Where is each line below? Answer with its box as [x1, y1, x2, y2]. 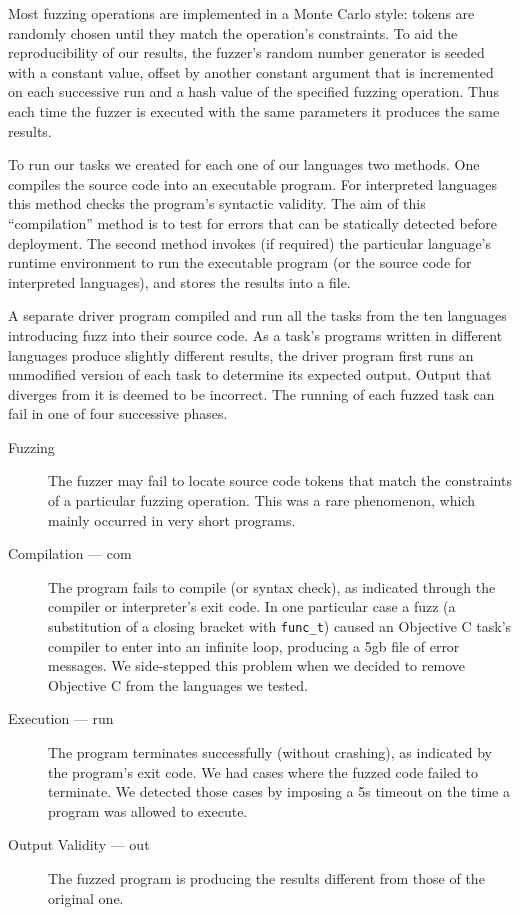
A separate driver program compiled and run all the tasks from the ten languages [8, 305, 507, 326]
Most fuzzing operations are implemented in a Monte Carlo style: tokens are [8, 3, 475, 23]
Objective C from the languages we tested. [48, 674, 308, 695]
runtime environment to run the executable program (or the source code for [8, 252, 472, 273]
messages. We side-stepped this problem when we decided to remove [48, 655, 465, 676]
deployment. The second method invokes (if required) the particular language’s [8, 232, 492, 253]
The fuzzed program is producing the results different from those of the [48, 868, 485, 889]
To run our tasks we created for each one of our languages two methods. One [8, 154, 480, 175]
